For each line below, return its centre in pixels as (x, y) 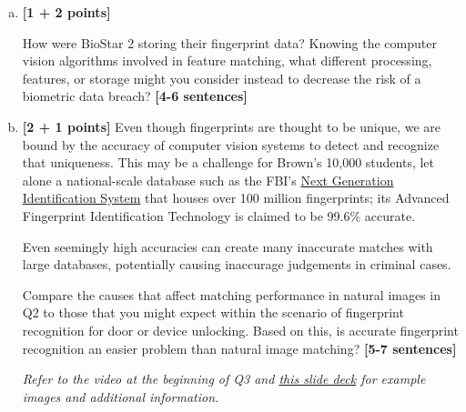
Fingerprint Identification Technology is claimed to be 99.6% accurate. (219, 215)
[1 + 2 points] (66, 12)
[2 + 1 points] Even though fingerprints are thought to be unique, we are (231, 126)
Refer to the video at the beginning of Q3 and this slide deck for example (224, 379)
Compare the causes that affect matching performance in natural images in (232, 294)
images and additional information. (121, 396)
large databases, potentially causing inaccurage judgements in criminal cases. (237, 264)
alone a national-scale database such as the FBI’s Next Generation (208, 180)
